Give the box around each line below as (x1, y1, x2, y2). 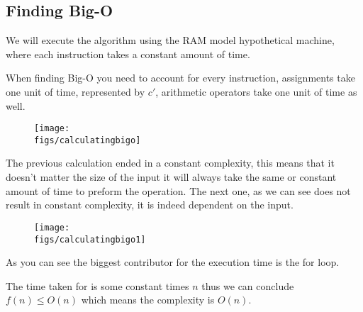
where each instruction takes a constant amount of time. (6, 46, 250, 61)
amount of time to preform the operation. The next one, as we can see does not (6, 183, 351, 198)
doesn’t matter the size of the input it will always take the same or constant (6, 169, 337, 184)
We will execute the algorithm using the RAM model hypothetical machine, (6, 33, 335, 48)
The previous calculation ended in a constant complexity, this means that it (6, 155, 335, 170)
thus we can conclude (201, 278, 294, 293)
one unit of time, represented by (6, 84, 145, 99)
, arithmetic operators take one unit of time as (155, 84, 357, 99)
